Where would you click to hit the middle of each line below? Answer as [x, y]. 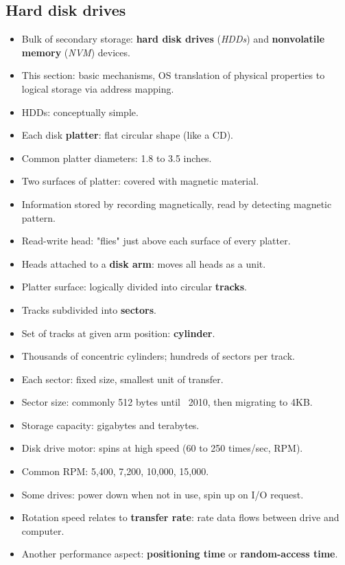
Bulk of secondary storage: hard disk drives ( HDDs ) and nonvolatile [173, 39]
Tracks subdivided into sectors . [89, 309]
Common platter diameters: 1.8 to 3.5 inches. [117, 158]
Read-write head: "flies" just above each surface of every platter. [156, 241]
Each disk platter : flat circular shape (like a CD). [127, 135]
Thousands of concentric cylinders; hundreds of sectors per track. [158, 356]
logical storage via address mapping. [98, 88]
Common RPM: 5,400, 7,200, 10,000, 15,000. [115, 471]
